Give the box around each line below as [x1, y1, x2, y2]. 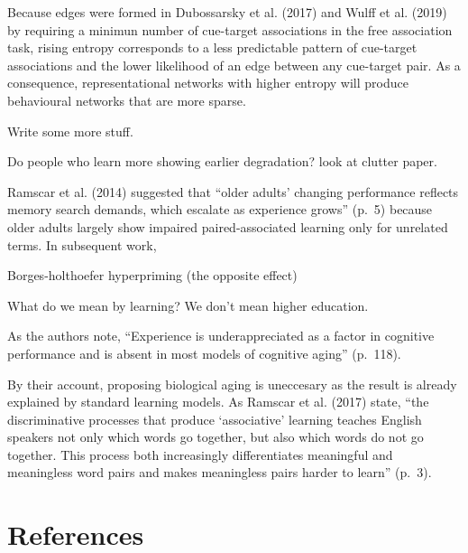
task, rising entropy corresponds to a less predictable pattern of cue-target [7, 38, 418, 57]
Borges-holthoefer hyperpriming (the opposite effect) [7, 266, 298, 285]
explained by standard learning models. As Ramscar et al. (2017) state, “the [7, 392, 429, 411]
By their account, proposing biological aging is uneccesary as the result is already [7, 374, 457, 393]
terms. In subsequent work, [7, 235, 157, 254]
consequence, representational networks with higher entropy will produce [7, 73, 408, 92]
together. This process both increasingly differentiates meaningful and [7, 445, 393, 464]
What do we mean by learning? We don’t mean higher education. [7, 295, 369, 314]
